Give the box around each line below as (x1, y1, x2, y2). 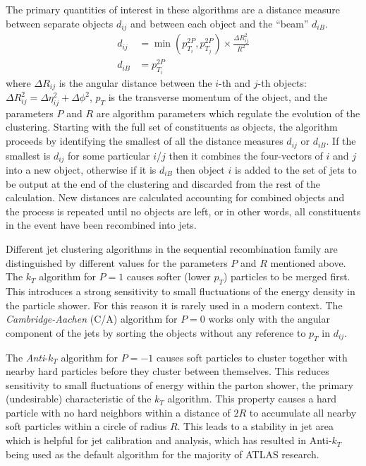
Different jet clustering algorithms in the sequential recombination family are (6, 241, 338, 256)
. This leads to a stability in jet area (177, 419, 334, 434)
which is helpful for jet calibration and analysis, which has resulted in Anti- (6, 433, 332, 448)
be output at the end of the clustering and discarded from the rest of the (6, 176, 321, 191)
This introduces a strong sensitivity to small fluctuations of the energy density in (6, 283, 355, 298)
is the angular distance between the (59, 75, 212, 90)
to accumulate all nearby (249, 405, 357, 419)
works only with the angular (208, 311, 330, 326)
